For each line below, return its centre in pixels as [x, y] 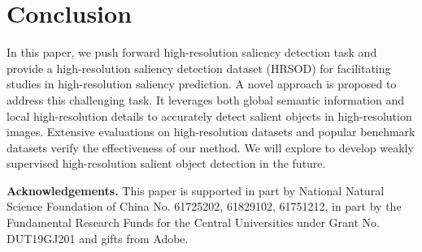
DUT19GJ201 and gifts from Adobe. [98, 238]
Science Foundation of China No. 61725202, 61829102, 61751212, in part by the [204, 206]
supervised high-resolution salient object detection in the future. [166, 163]
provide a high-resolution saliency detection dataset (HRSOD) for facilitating [199, 68]
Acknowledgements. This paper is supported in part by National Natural [196, 190]
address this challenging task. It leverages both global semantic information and [206, 99]
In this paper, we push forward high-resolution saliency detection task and [192, 52]
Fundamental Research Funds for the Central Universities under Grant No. [193, 222]
